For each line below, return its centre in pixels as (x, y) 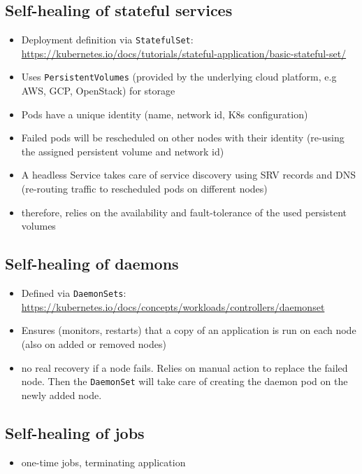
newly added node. (61, 395)
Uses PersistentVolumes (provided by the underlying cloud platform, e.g (179, 77)
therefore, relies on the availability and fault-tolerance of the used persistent (184, 212)
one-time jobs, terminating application (103, 462)
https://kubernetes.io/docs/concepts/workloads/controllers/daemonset (173, 306)
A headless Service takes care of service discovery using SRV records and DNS (189, 175)
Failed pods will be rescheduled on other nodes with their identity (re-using (183, 138)
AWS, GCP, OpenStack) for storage (98, 91)
